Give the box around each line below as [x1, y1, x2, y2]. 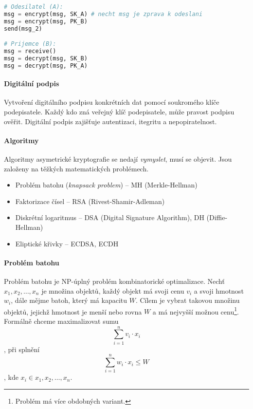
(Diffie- [206, 212, 228, 223]
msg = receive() [4, 48, 56, 55]
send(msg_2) [4, 25, 42, 32]
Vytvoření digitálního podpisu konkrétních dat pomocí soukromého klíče [4, 97, 219, 107]
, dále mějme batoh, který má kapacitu [11, 295, 127, 305]
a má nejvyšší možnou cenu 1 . [152, 305, 239, 316]
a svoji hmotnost [194, 285, 244, 296]
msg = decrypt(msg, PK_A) [4, 62, 88, 69]
